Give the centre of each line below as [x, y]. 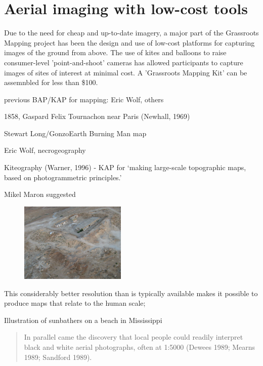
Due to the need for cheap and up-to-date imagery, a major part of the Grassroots [131, 33]
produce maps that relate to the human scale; [75, 303]
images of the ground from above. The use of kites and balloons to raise [115, 52]
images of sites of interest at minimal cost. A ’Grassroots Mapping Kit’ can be [126, 72]
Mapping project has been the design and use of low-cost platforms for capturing [129, 42]
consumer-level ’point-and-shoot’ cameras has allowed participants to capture [124, 62]
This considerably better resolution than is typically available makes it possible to [131, 293]
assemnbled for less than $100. [51, 82]
